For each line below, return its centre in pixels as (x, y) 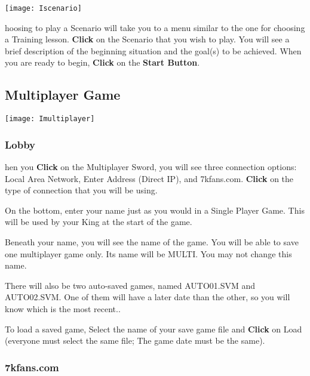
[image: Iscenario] (43, 8)
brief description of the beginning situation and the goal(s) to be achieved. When (153, 50)
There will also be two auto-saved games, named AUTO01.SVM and (130, 285)
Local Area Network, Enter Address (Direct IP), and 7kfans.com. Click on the (149, 178)
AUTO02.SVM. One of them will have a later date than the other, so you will (148, 297)
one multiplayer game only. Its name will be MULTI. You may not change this (148, 253)
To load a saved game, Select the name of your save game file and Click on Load (154, 329)
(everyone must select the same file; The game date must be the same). (135, 340)
